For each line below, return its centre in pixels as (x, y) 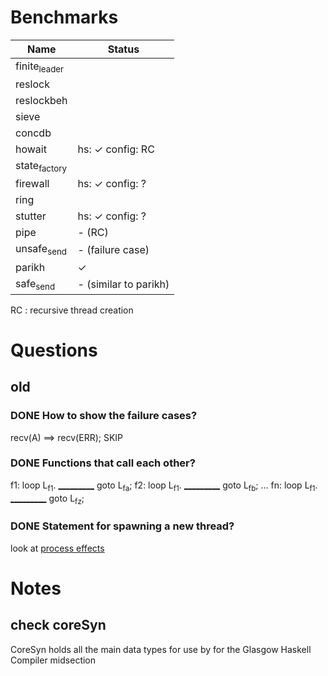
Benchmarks (64, 17)
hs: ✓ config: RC (116, 149)
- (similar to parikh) (123, 284)
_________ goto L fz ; (47, 499)
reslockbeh (41, 101)
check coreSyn (58, 625)
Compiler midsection (53, 660)
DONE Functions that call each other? (103, 463)
